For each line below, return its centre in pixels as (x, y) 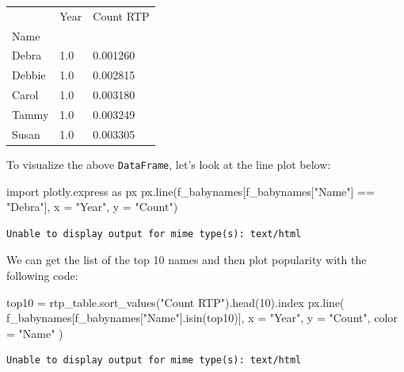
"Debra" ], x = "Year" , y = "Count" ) (92, 207)
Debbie (29, 75)
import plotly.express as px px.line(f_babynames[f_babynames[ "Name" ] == (191, 191)
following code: (42, 275)
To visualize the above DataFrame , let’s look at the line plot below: (169, 164)
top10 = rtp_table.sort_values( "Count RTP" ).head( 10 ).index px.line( (175, 302)
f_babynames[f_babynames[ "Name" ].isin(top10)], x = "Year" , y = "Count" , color (202, 318)
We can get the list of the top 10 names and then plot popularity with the (187, 260)
